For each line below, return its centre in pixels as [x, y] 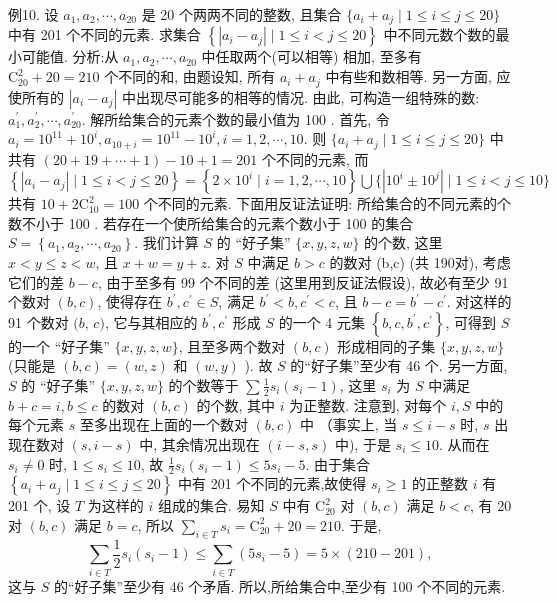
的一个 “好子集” [59, 345]
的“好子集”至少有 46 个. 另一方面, [399, 365]
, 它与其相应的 [151, 321]
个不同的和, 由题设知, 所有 [190, 76]
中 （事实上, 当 [349, 424]
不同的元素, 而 [322, 158]
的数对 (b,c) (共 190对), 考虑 [420, 261]
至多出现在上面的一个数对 [163, 424]
